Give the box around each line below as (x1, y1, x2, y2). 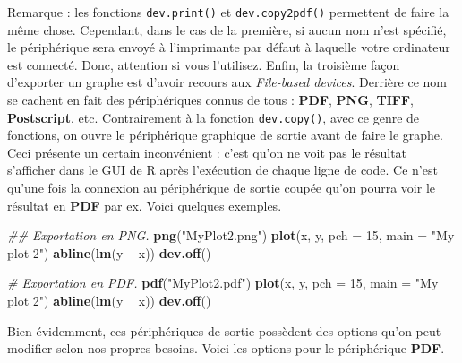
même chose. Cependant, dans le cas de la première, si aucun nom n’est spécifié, (7, 20, 447, 39)
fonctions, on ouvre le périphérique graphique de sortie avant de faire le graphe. (7, 125, 443, 144)
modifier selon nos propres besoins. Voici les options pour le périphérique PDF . (7, 339, 445, 358)
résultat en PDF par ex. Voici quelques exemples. (7, 195, 282, 214)
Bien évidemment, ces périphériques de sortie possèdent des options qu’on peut (7, 321, 441, 340)
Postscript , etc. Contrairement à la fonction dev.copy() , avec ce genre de (7, 108, 420, 126)
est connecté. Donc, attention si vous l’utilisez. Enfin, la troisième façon (7, 55, 400, 73)
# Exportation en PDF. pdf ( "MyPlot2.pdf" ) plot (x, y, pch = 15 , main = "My (7, 273, 439, 292)
